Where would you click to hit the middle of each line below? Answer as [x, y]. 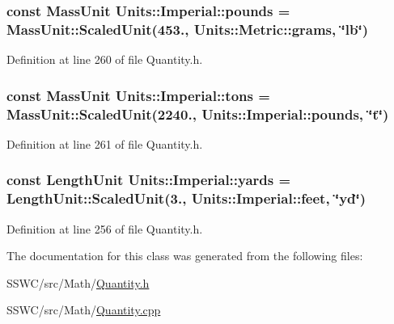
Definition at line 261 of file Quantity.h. [105, 143]
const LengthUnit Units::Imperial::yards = [149, 180]
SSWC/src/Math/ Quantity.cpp [84, 310]
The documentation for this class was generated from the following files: [185, 256]
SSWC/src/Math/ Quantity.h [78, 282]
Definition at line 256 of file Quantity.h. [105, 228]
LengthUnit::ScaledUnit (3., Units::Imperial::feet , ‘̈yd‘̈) [186, 198]
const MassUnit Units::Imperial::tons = [138, 95]
